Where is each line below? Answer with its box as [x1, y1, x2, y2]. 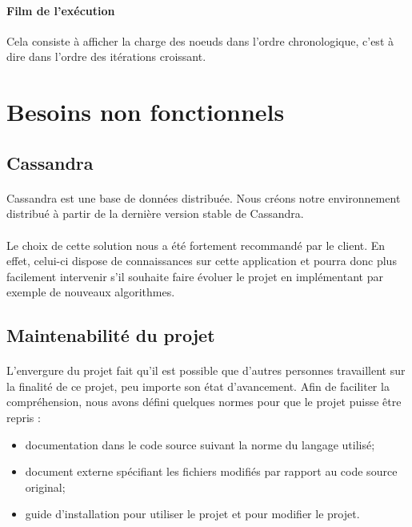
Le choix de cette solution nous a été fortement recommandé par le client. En [6, 236, 386, 253]
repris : [6, 409, 41, 426]
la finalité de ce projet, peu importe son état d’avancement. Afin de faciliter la [6, 377, 390, 394]
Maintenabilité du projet [6, 323, 215, 348]
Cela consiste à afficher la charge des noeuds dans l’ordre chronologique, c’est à [6, 32, 394, 49]
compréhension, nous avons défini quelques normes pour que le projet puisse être [6, 393, 402, 410]
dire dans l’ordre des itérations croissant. [6, 48, 206, 65]
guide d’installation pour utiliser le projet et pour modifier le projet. [25, 505, 360, 522]
